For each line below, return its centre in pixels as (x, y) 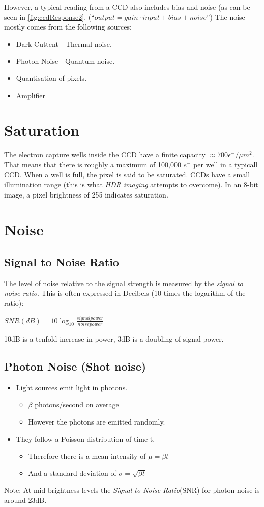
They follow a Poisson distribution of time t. (85, 439)
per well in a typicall (226, 164)
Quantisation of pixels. (51, 78)
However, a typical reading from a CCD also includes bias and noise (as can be (127, 7)
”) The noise (226, 17)
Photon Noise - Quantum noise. (65, 61)
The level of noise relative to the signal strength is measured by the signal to (124, 283)
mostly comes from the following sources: (68, 27)
